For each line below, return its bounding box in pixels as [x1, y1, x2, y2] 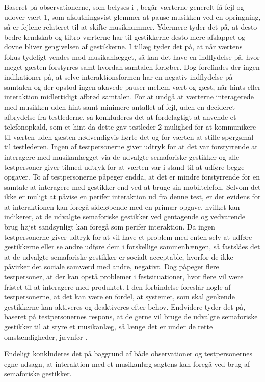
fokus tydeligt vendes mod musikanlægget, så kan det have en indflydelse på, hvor [4, 51, 260, 62]
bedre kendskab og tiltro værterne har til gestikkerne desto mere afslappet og [4, 31, 246, 42]
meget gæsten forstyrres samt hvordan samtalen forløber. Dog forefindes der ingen [4, 61, 260, 72]
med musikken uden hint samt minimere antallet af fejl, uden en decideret [4, 101, 235, 112]
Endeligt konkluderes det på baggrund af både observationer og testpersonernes [4, 348, 252, 359]
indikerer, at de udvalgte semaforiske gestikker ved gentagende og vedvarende [4, 211, 245, 222]
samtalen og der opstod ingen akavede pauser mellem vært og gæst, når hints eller [4, 81, 261, 92]
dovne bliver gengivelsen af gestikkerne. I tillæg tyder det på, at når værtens [4, 41, 243, 52]
